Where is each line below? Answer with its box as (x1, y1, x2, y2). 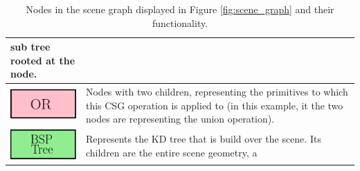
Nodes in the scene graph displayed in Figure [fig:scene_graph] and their (26, 2, 334, 16)
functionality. (152, 15, 208, 30)
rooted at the (10, 53, 75, 67)
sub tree (10, 39, 51, 54)
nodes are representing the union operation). (85, 111, 275, 126)
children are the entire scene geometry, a (85, 145, 258, 159)
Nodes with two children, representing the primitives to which (85, 84, 348, 99)
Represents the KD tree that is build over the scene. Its (85, 132, 321, 146)
